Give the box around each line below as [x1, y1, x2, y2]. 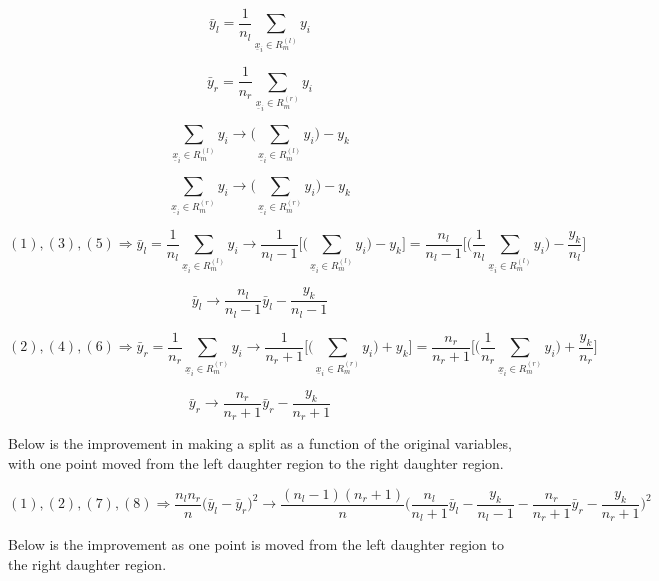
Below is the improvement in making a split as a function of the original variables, [8, 433, 512, 454]
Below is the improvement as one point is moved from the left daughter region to [8, 534, 504, 555]
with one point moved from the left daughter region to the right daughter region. [8, 453, 504, 474]
